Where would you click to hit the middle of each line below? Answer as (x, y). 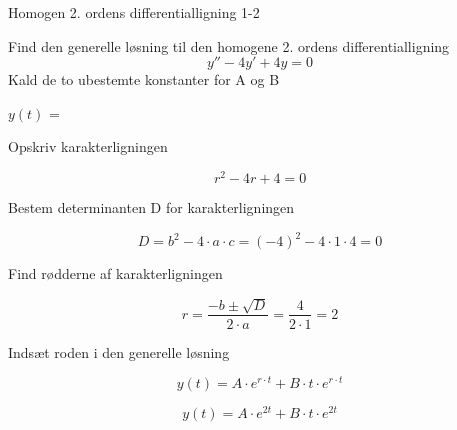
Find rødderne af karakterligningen (115, 273)
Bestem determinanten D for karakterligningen (151, 207)
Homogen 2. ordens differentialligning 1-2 (134, 12)
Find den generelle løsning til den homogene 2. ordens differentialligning (229, 45)
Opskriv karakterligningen (88, 146)
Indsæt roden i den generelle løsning (119, 351)
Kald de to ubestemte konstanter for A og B (144, 79)
